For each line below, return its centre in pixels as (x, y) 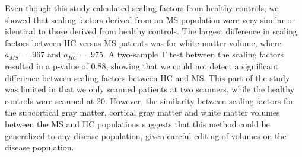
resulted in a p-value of (47, 65)
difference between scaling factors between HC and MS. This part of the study (147, 77)
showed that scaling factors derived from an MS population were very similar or (150, 19)
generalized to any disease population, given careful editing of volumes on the (146, 135)
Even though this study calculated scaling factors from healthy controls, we (142, 8)
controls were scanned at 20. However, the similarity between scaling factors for (149, 100)
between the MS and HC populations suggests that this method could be (137, 124)
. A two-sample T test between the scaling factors (194, 54)
